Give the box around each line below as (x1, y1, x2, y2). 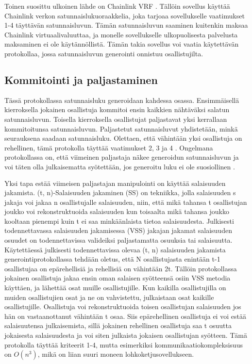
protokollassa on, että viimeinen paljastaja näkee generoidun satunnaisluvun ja (4, 152, 239, 162)
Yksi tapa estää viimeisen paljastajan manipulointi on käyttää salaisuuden (4, 178, 226, 188)
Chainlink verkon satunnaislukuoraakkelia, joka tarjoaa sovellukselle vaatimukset (4, 10, 245, 20)
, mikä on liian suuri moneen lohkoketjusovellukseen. (37, 349, 194, 359)
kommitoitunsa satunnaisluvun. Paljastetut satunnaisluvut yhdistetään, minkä (4, 123, 238, 133)
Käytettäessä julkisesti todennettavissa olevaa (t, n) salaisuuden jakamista (4, 244, 226, 254)
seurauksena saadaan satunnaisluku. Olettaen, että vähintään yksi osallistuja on (4, 133, 242, 143)
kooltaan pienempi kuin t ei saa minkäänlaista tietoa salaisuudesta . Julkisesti (4, 215, 234, 226)
